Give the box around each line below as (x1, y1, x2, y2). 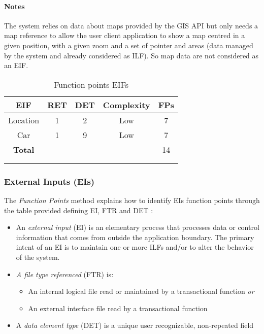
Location (8, 114, 40, 126)
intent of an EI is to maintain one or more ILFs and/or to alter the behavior (16, 242, 254, 252)
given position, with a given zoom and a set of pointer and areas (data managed (4, 40, 253, 50)
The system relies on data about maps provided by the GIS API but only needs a (4, 20, 258, 30)
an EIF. (4, 60, 28, 71)
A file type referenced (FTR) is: (16, 269, 114, 279)
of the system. (16, 251, 60, 262)
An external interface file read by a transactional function (28, 303, 208, 313)
